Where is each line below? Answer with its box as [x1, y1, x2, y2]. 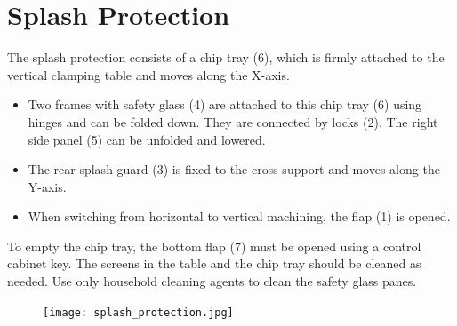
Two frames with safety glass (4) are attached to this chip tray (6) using [28, 95, 422, 114]
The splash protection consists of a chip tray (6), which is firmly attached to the [7, 48, 445, 67]
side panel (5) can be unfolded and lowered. [28, 130, 266, 148]
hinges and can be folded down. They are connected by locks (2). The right [28, 112, 438, 131]
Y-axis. [28, 177, 67, 195]
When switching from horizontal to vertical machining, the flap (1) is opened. [28, 207, 451, 226]
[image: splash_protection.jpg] [43, 306, 234, 319]
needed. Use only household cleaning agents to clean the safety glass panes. [7, 272, 417, 290]
